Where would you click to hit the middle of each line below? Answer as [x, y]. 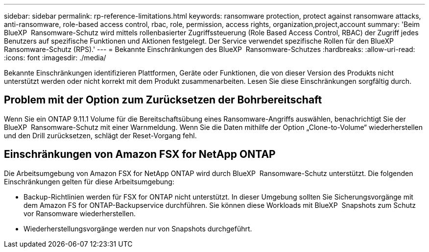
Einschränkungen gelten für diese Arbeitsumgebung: [89, 181]
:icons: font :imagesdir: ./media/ [55, 58]
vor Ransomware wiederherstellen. [80, 213]
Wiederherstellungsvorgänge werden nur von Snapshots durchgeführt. [138, 228]
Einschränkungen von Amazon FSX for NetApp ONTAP [140, 154]
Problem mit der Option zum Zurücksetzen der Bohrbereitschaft [163, 100]
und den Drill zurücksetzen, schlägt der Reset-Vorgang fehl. [100, 135]
